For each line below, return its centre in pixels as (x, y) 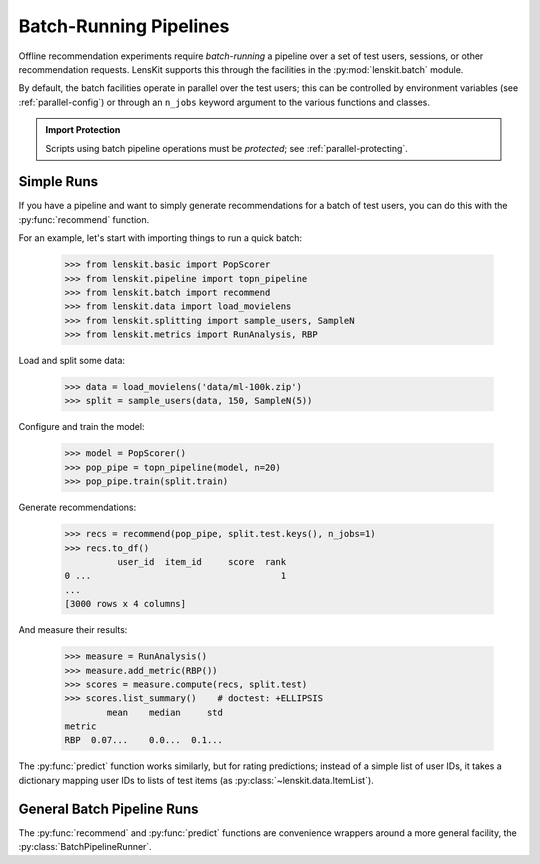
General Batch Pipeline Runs (108, 808)
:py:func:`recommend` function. (84, 219)
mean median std (165, 712)
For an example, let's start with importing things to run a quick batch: (160, 238)
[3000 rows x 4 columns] (125, 604)
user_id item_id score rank (201, 561)
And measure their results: (73, 630)
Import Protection (83, 130)
